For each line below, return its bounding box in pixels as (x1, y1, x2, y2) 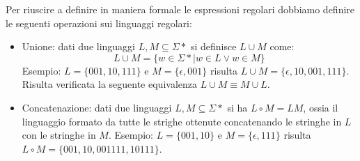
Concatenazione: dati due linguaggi (22, 100, 172, 114)
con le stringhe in (22, 128, 96, 142)
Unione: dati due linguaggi (22, 39, 136, 54)
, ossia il (303, 100, 338, 114)
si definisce (190, 39, 237, 54)
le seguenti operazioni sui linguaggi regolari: (6, 15, 192, 30)
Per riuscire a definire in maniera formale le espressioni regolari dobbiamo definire (6, 2, 355, 16)
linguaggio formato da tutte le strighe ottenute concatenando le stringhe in (22, 114, 342, 128)
